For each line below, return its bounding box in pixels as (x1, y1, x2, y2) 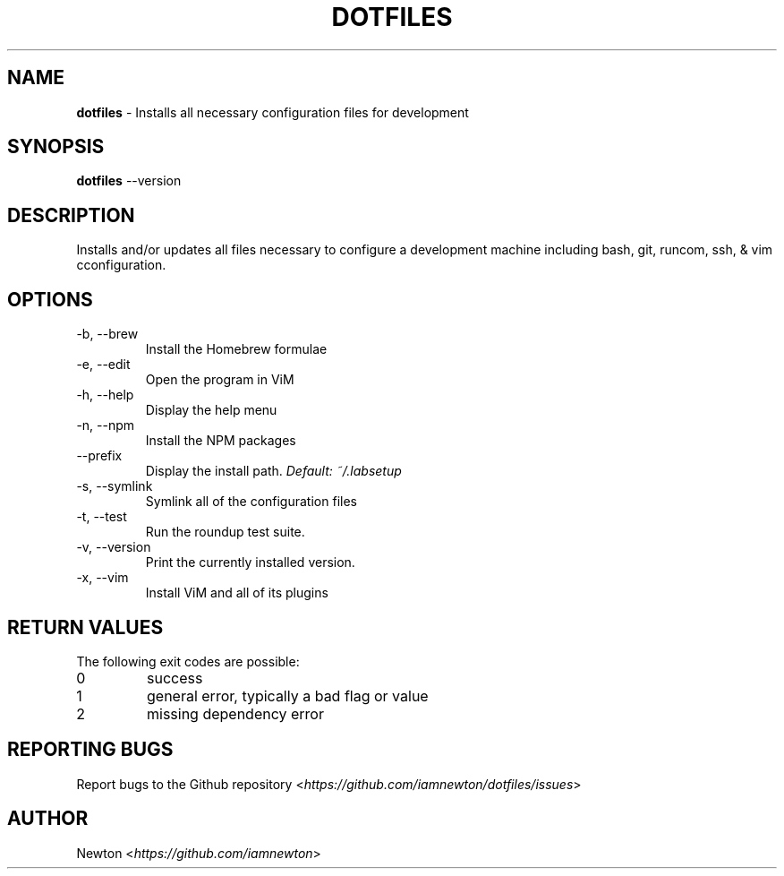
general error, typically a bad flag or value (146, 686, 429, 705)
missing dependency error (146, 704, 324, 723)
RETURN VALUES (7, 615, 164, 639)
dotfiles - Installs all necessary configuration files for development (76, 104, 469, 120)
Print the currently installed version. (145, 554, 355, 571)
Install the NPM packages (145, 433, 296, 449)
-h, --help (76, 387, 134, 403)
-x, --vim (76, 570, 129, 586)
